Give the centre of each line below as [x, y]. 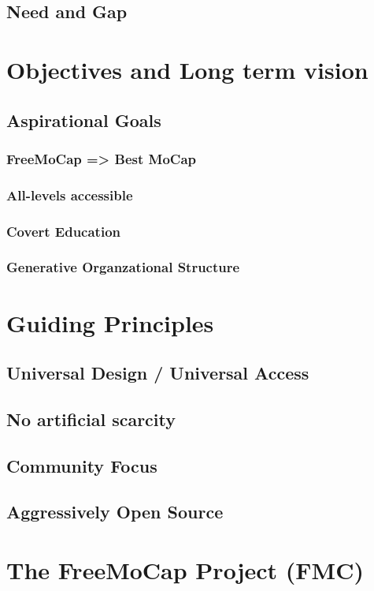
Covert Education [64, 231]
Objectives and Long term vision [187, 69]
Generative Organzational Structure [123, 267]
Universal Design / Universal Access [158, 373]
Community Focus [82, 465]
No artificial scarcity [91, 419]
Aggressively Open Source [115, 512]
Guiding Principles [110, 322]
